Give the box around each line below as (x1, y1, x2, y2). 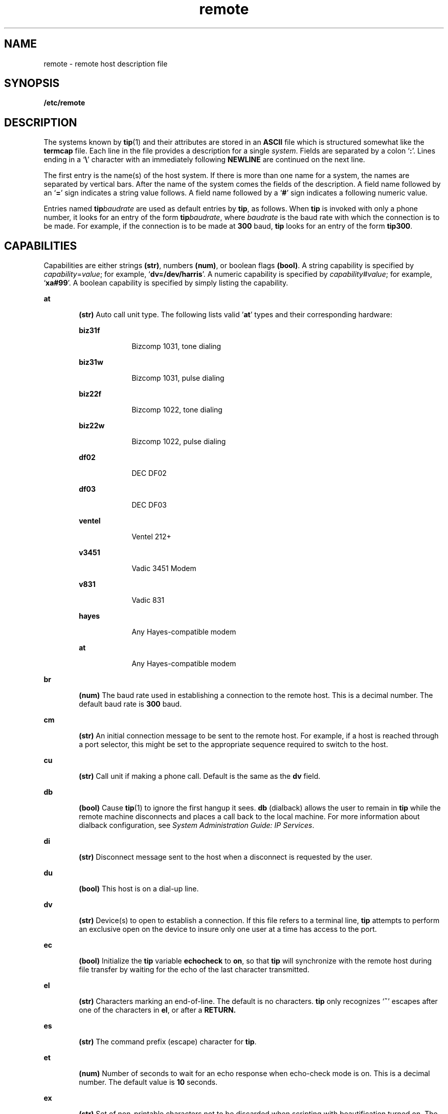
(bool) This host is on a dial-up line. (79, 884, 199, 893)
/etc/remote (43, 98, 85, 107)
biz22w (79, 421, 105, 430)
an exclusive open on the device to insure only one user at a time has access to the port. (79, 925, 377, 934)
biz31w (79, 358, 103, 367)
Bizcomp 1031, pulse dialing (131, 374, 225, 383)
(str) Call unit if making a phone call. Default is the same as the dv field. (79, 772, 321, 781)
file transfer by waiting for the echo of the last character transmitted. (79, 965, 309, 974)
